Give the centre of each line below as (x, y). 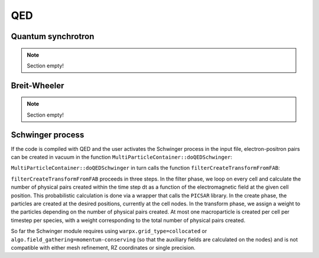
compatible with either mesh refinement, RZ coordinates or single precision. (103, 247)
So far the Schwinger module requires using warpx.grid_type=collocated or (109, 231)
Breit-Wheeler (38, 86)
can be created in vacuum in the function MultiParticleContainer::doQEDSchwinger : (122, 157)
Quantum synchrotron (53, 36)
